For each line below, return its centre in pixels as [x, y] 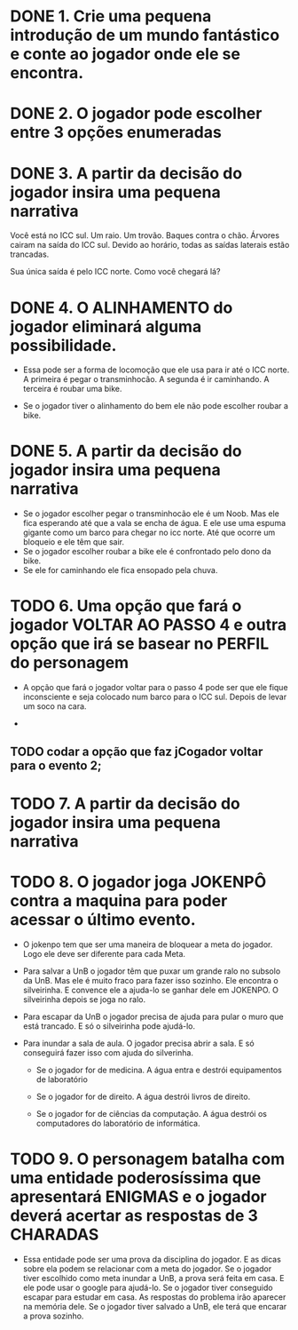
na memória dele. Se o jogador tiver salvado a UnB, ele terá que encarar [155, 1306]
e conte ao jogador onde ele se [125, 54]
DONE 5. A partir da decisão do [126, 451]
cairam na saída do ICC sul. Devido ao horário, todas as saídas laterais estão [150, 245]
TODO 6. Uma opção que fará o [126, 606]
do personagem [70, 663]
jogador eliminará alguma [106, 327]
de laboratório [62, 1079]
